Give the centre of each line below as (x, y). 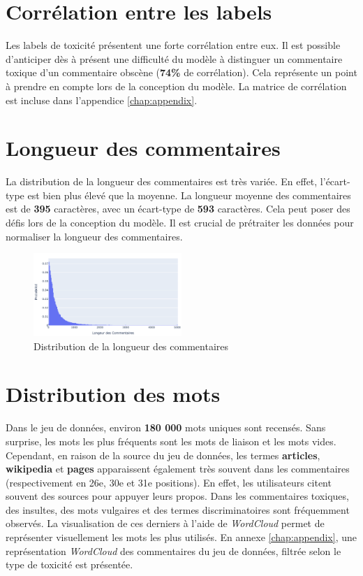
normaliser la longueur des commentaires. (94, 236)
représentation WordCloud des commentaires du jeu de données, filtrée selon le (173, 550)
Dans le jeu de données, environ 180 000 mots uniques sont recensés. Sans (166, 427)
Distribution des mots (113, 394)
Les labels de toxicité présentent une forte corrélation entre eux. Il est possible (173, 45)
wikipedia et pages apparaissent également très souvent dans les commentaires (178, 469)
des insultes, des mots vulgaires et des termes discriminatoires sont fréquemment (178, 509)
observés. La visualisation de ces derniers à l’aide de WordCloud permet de (165, 523)
